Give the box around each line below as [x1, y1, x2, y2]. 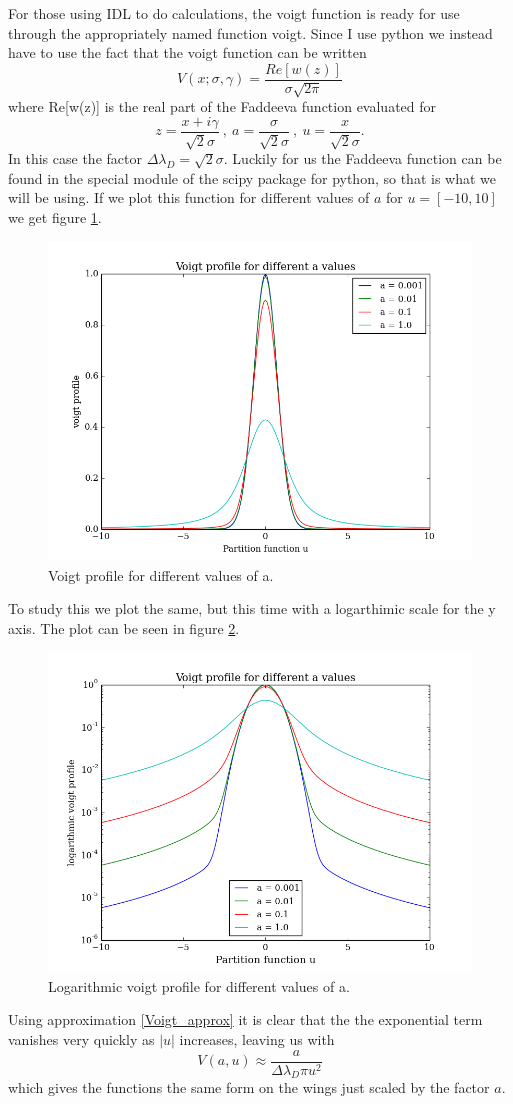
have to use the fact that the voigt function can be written [8, 42, 367, 63]
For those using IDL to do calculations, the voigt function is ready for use [8, 3, 460, 23]
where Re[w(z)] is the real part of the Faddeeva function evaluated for [8, 96, 437, 117]
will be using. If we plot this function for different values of [8, 187, 370, 208]
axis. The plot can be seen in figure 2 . [8, 618, 240, 638]
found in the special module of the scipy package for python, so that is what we [8, 167, 497, 188]
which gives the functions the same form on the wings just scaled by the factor [8, 1077, 490, 1098]
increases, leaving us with [179, 1028, 335, 1049]
